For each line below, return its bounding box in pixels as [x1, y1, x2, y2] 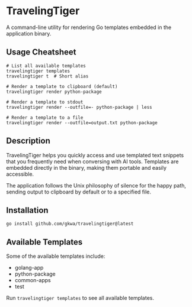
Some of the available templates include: [6, 253, 105, 260]
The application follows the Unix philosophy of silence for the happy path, [6, 182, 187, 189]
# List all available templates [6, 63, 86, 69]
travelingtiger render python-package [6, 89, 102, 95]
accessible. [6, 170, 34, 177]
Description [6, 136, 50, 146]
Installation [6, 205, 49, 215]
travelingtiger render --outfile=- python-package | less [6, 104, 152, 110]
